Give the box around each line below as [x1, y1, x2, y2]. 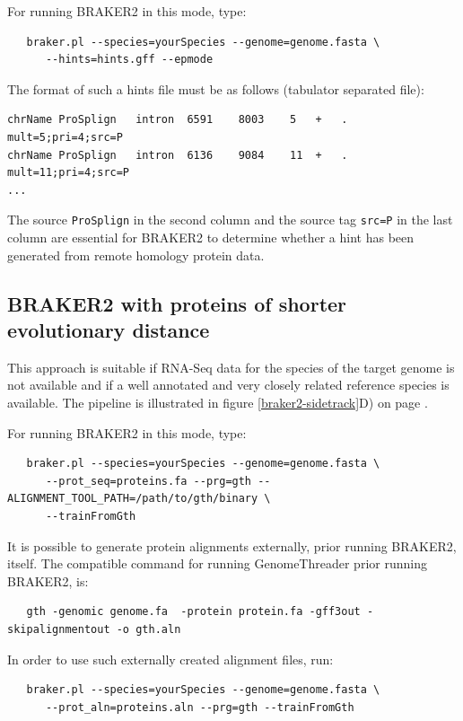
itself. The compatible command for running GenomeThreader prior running [7, 554, 427, 573]
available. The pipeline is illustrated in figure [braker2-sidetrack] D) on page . [7, 392, 428, 411]
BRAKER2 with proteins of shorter [7, 289, 347, 317]
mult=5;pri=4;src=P [7, 130, 123, 144]
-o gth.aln [116, 622, 181, 636]
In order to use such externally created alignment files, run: [7, 649, 334, 668]
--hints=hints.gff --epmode [45, 53, 214, 66]
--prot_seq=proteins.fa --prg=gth [45, 474, 252, 488]
